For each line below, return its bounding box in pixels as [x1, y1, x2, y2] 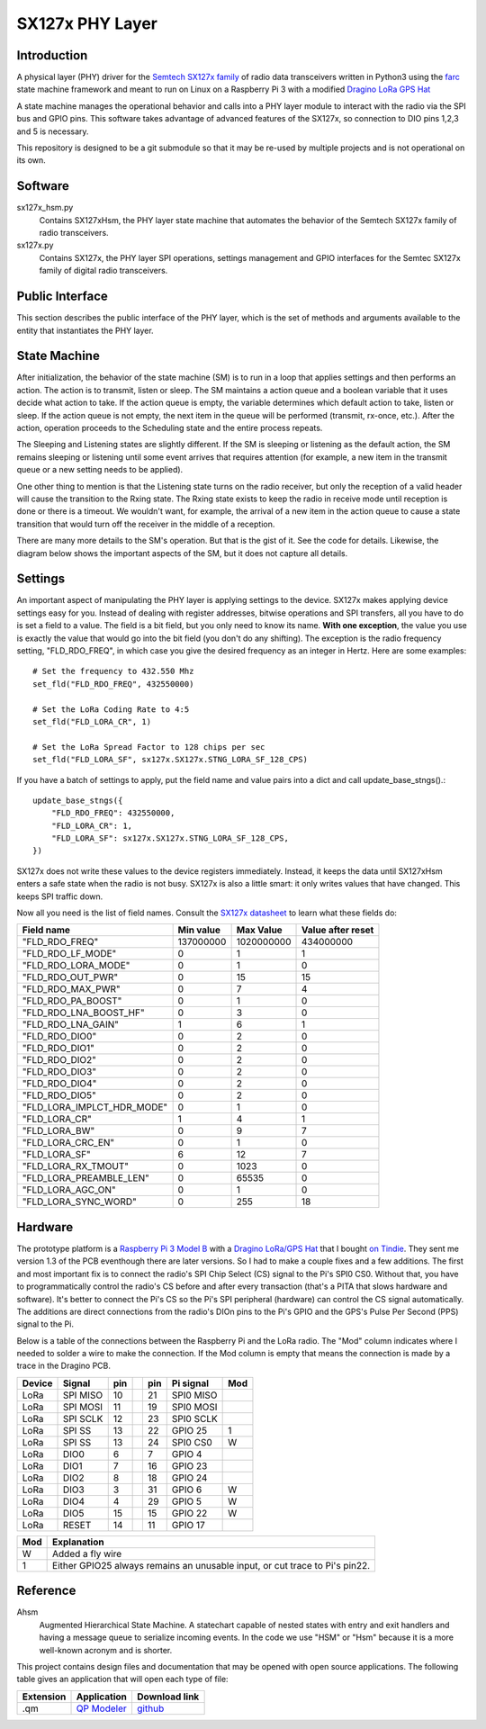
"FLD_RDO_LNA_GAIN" [22, 1018, 119, 1031]
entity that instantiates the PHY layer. [16, 325, 154, 336]
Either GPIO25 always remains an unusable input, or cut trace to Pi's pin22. [52, 1559, 371, 1571]
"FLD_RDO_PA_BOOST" [22, 995, 122, 1007]
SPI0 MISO [171, 1389, 218, 1401]
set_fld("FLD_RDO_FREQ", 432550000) [32, 679, 194, 689]
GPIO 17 [171, 1518, 206, 1531]
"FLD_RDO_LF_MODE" [22, 948, 117, 960]
